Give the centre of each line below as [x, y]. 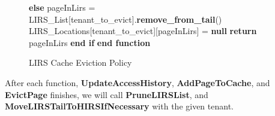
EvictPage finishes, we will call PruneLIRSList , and [107, 94]
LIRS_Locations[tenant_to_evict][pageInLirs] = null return [143, 31]
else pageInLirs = [62, 7]
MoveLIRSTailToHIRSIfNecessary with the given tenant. [119, 106]
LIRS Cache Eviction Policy [80, 62]
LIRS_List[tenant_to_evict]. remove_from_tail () [125, 19]
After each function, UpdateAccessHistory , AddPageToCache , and [137, 82]
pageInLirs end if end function [90, 42]
